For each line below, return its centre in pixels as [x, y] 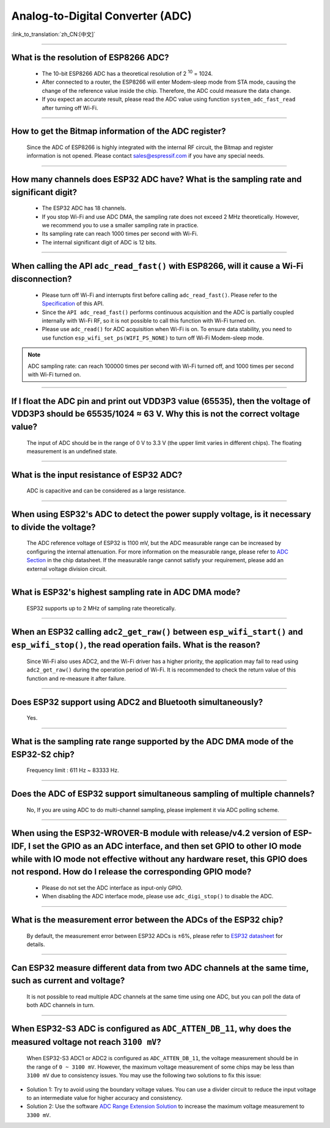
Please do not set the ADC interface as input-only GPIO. [112, 888]
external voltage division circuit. [67, 569]
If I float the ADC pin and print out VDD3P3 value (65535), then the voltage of [161, 401]
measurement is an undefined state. [72, 451]
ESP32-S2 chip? [43, 754]
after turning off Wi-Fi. [70, 108]
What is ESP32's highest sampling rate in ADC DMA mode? [126, 592]
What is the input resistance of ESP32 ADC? [97, 474]
